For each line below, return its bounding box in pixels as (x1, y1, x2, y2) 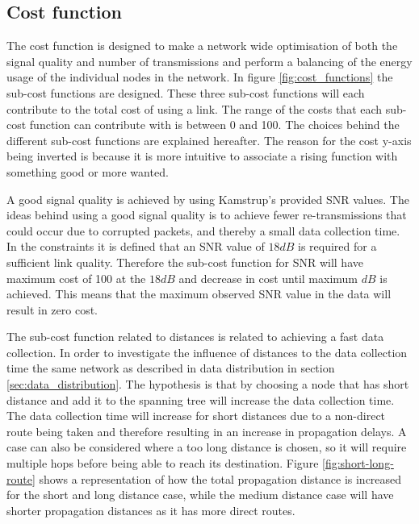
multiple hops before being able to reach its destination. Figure (6, 455, 319, 472)
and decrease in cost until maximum (178, 269, 358, 286)
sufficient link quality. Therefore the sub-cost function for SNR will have (6, 253, 363, 270)
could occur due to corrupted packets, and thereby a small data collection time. (6, 222, 400, 239)
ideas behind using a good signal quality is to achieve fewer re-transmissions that (6, 206, 407, 223)
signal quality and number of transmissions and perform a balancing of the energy (6, 52, 413, 69)
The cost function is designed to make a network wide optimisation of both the (6, 37, 398, 54)
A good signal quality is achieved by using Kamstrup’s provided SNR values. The (6, 190, 409, 207)
